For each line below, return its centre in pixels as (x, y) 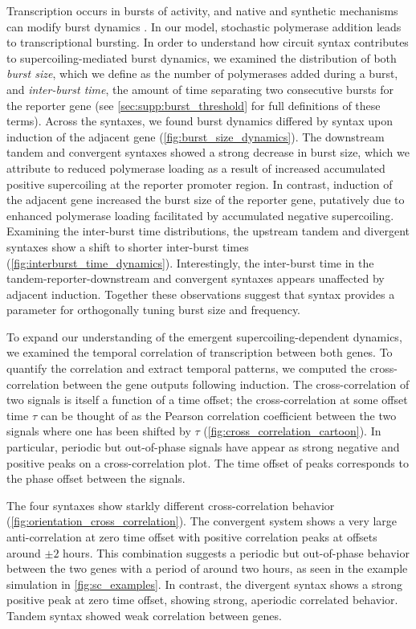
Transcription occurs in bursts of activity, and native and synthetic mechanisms (202, 10)
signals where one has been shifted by (99, 431)
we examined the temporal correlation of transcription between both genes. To (200, 352)
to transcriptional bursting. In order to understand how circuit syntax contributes (208, 42)
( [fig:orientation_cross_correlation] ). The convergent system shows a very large (202, 521)
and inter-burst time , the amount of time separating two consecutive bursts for (200, 89)
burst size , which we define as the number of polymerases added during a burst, (202, 74)
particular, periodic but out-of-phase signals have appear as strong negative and (203, 447)
